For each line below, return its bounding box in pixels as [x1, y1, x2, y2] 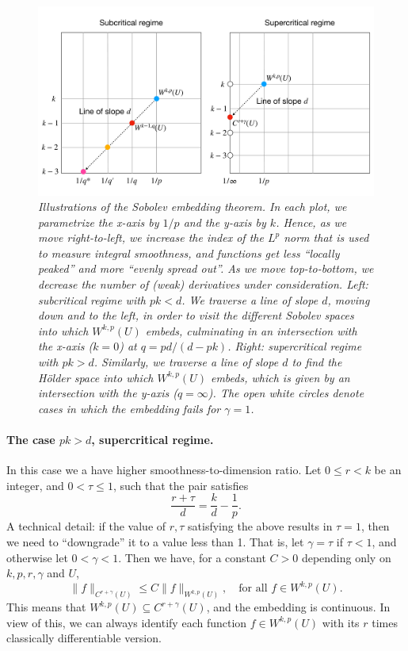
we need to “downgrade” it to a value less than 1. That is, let [6, 534, 304, 550]
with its [322, 614, 360, 630]
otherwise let [6, 549, 68, 565]
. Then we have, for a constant [118, 549, 266, 565]
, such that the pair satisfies [112, 477, 249, 493]
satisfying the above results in [188, 518, 333, 534]
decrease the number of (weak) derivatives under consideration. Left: [38, 276, 368, 293]
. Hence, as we [276, 213, 347, 230]
